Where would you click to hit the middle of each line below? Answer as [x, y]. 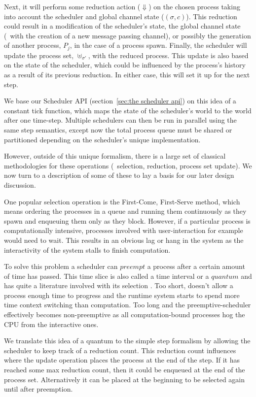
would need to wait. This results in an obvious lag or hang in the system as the [124, 240]
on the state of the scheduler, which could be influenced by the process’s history [125, 65]
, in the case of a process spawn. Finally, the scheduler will [158, 45]
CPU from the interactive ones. [51, 324]
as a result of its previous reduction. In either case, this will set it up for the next [127, 75]
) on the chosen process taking [194, 6]
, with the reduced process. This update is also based [168, 55]
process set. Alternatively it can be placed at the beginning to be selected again [125, 379]
